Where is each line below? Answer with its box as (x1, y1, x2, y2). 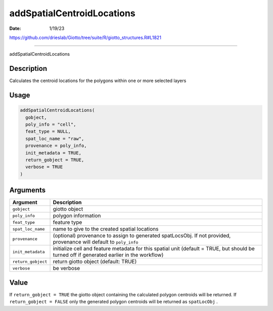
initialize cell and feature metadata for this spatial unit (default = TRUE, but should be (53, 245, 255, 252)
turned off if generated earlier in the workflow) (53, 251, 164, 258)
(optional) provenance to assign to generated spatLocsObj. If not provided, (53, 232, 231, 239)
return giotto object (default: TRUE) (53, 258, 137, 265)
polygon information (53, 212, 101, 219)
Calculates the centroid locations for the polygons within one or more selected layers (9, 77, 187, 84)
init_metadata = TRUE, (25, 150, 82, 155)
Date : (9, 25, 21, 31)
